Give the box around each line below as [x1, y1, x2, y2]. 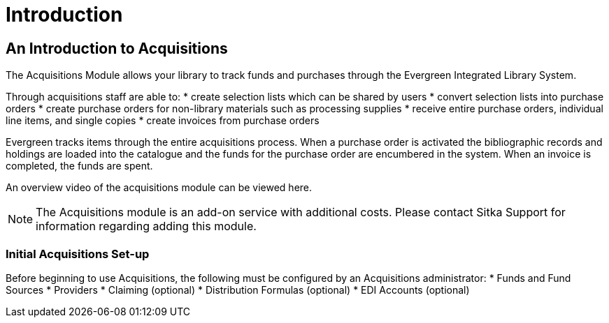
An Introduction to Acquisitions [6, 39, 228, 57]
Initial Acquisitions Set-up [6, 246, 150, 261]
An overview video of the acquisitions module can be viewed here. [6, 181, 313, 194]
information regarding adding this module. [36, 219, 257, 234]
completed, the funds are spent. [6, 160, 153, 172]
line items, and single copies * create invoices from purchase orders [6, 114, 320, 127]
